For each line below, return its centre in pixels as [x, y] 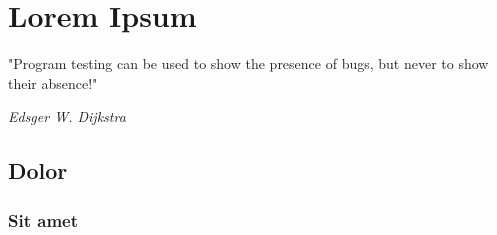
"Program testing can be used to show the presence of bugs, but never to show [248, 63]
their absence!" [53, 82]
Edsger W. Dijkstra [67, 116]
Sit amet [43, 219]
